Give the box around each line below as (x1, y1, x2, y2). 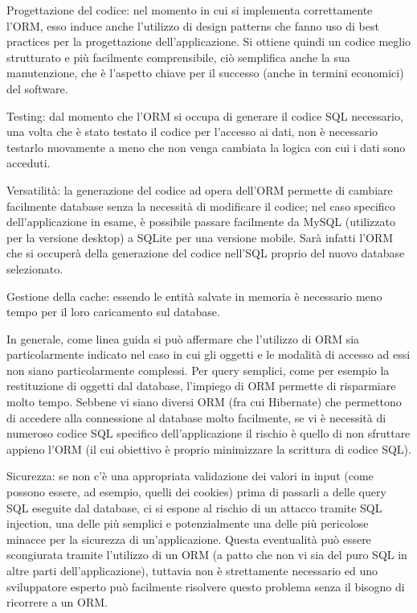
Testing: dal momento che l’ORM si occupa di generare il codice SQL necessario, (6, 107, 403, 124)
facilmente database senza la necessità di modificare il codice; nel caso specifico (6, 197, 395, 214)
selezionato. (6, 260, 63, 277)
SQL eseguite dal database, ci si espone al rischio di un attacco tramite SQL (6, 499, 382, 516)
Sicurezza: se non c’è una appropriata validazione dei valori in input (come (6, 467, 374, 484)
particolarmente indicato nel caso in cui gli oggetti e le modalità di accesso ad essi (6, 346, 411, 363)
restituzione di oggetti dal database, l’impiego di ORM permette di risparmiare (6, 377, 396, 394)
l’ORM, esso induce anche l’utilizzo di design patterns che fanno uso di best (6, 17, 379, 34)
